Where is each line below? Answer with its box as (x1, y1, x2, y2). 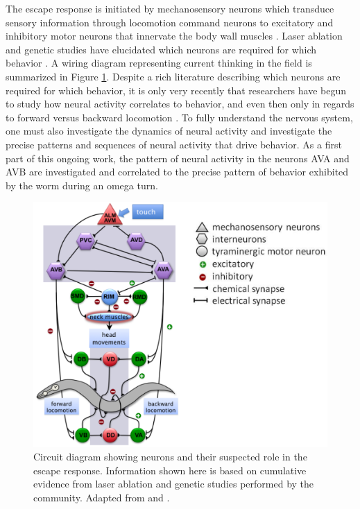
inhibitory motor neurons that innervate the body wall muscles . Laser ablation (6, 28, 343, 43)
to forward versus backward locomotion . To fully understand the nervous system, (6, 110, 353, 124)
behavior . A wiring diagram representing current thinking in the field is (6, 55, 312, 70)
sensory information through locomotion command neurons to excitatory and (6, 15, 334, 29)
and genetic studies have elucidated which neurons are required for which (6, 42, 317, 56)
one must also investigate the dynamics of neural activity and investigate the (6, 123, 332, 138)
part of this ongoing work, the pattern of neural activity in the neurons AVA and (6, 150, 350, 165)
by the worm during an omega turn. (6, 178, 158, 192)
